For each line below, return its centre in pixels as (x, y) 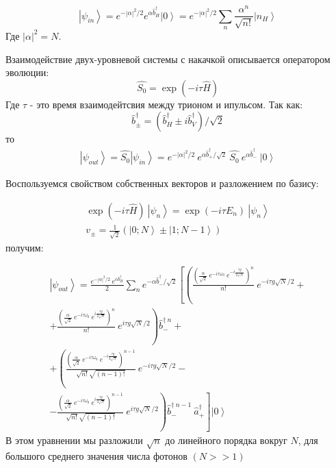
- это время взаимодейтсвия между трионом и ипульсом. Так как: (166, 104)
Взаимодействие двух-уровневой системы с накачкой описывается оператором (168, 59)
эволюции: (27, 72)
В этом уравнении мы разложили (74, 440)
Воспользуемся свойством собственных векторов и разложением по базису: (162, 183)
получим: (25, 248)
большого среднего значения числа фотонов (96, 455)
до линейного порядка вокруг (226, 440)
